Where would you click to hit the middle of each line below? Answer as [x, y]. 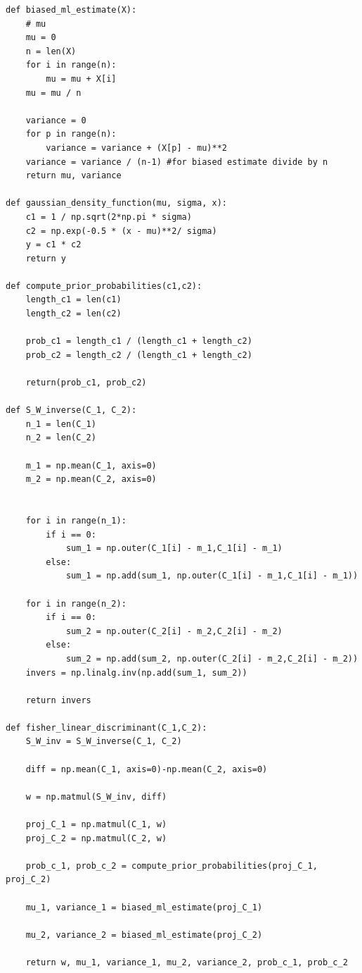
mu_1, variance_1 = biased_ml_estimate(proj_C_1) [144, 907]
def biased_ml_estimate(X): [71, 10]
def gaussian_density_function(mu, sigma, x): [116, 203]
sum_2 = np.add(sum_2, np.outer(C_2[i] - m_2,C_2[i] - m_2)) [212, 658]
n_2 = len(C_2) [61, 438]
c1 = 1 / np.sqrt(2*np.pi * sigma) [109, 217]
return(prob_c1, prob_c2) [86, 383]
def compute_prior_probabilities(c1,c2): [104, 286]
